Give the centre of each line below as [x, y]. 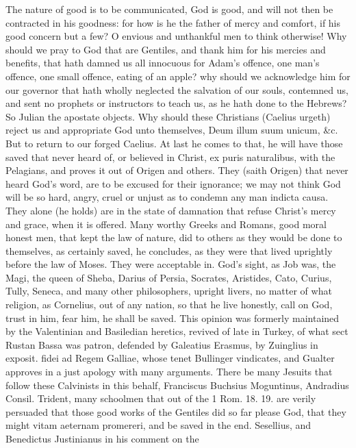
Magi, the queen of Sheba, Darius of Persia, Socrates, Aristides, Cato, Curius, [169, 277]
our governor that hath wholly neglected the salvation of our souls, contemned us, [177, 89]
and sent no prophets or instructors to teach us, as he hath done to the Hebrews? [176, 103]
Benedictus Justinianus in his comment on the [102, 438]
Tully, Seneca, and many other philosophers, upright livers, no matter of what [169, 291]
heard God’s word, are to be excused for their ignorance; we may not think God [173, 183]
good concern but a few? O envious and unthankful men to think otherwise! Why [176, 36]
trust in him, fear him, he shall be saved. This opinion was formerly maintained [173, 318]
